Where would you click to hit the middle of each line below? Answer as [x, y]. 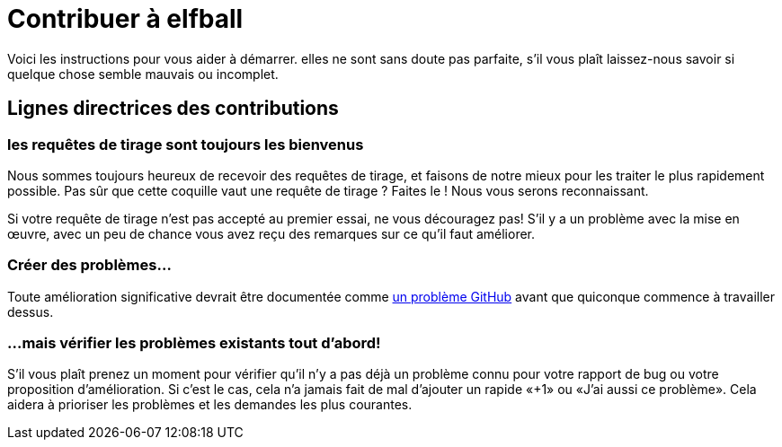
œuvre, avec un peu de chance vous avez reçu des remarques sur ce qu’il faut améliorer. [271, 233]
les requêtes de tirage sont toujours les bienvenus [186, 144]
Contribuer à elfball [125, 19]
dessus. [31, 311]
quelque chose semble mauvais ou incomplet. [143, 74]
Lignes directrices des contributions [173, 109]
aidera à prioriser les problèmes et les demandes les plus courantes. [210, 405]
